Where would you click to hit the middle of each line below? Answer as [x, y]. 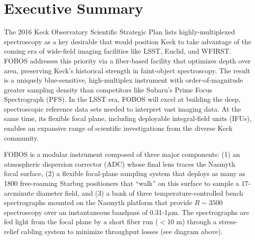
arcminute [19, 193]
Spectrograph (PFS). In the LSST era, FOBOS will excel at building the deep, [122, 99]
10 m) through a [192, 222]
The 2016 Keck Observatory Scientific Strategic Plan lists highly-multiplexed [120, 32]
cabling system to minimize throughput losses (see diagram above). [122, 231]
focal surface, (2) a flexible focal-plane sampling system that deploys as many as [125, 173]
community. [21, 137]
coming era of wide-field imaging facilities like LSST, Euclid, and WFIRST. [118, 51]
